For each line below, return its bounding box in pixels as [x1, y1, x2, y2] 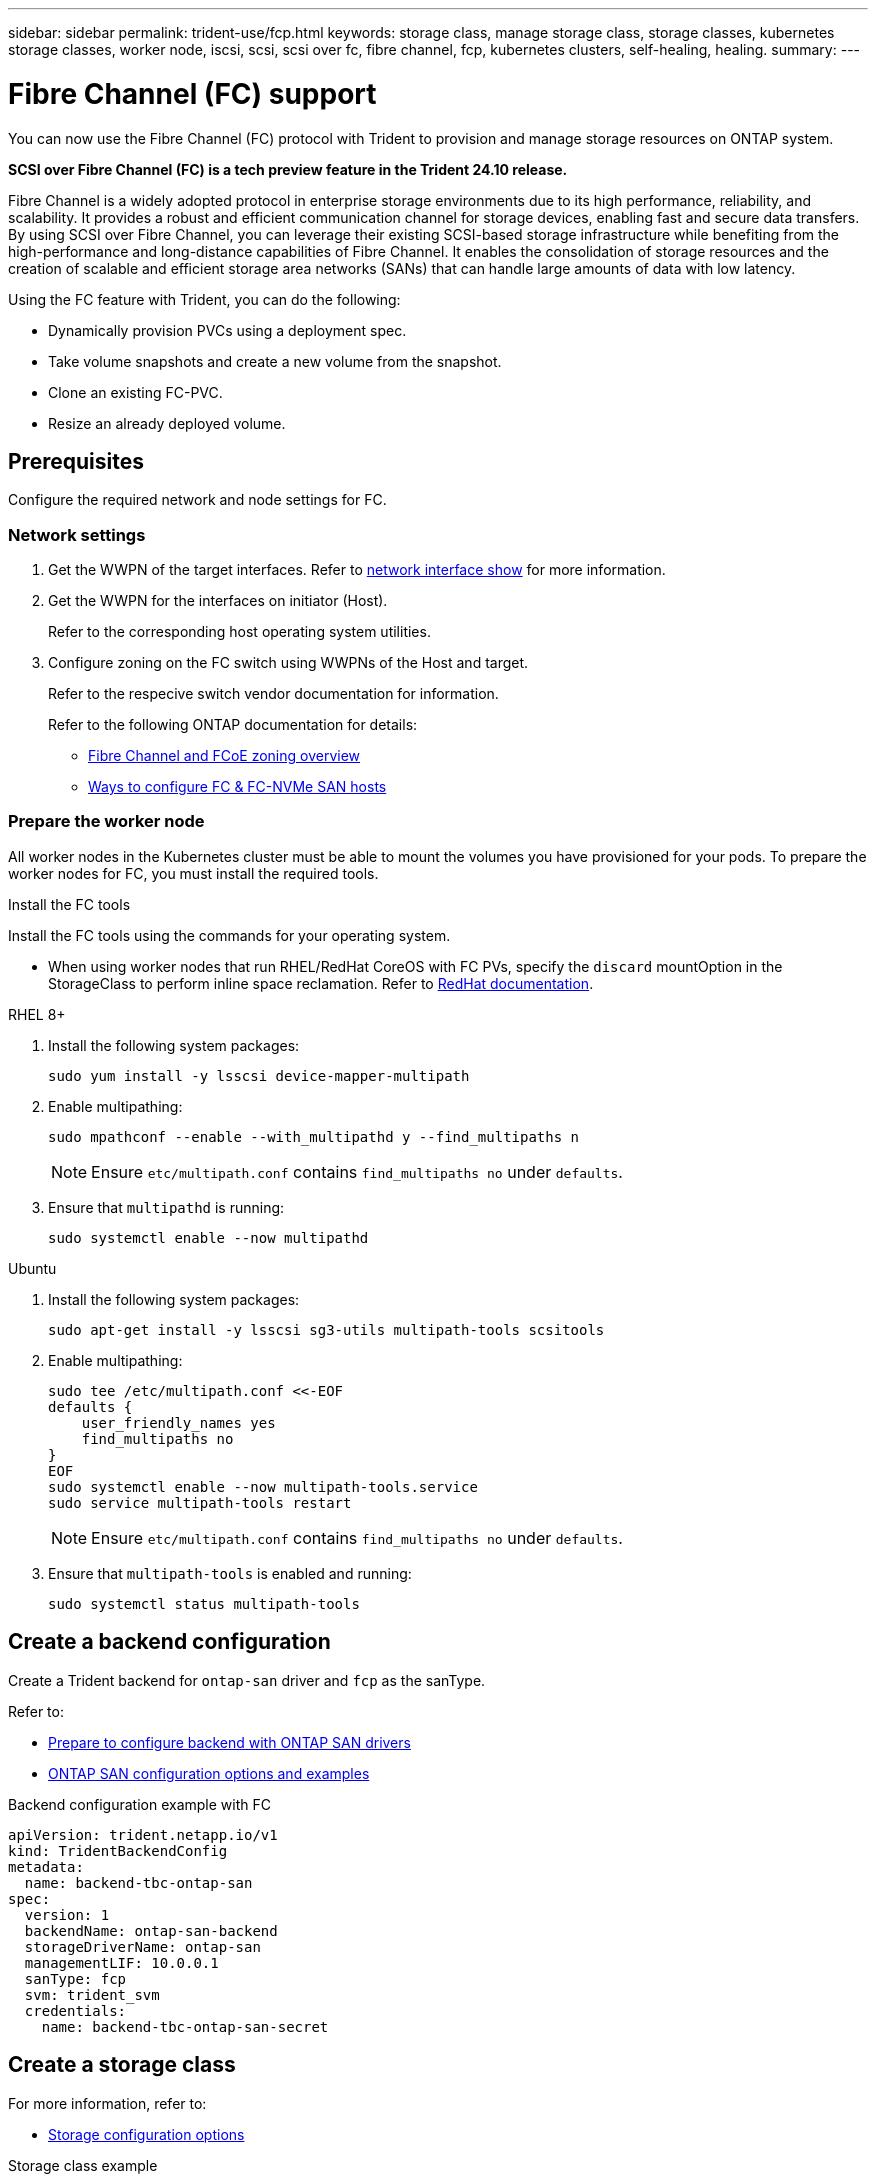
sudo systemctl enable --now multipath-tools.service [48, 1478, 478, 1495]
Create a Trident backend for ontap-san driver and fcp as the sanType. [8, 1671, 486, 1689]
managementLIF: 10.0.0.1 [24, 1954, 219, 1971]
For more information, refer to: [8, 2094, 207, 2112]
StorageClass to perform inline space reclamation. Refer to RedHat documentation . [48, 974, 594, 992]
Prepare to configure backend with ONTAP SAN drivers [48, 1733, 411, 1751]
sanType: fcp [24, 1970, 127, 1987]
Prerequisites [8, 448, 144, 474]
